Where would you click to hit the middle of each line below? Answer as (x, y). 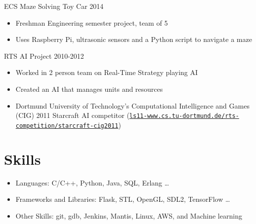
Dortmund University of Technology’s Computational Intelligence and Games (132, 105)
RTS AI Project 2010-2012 (44, 56)
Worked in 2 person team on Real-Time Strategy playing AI (107, 72)
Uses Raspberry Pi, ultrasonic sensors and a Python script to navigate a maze (134, 39)
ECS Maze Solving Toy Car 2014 (54, 6)
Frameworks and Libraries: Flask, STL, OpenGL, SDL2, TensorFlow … (123, 199)
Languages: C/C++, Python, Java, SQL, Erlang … (92, 182)
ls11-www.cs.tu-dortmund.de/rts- (184, 116)
